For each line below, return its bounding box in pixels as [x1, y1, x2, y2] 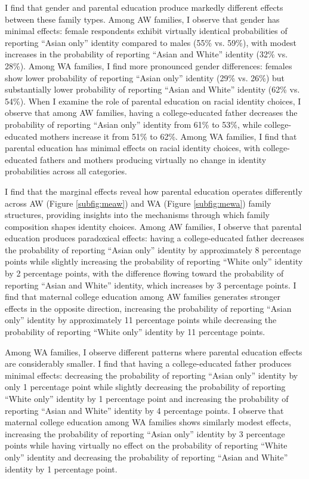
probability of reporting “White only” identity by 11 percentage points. [5, 326, 265, 338]
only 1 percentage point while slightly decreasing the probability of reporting [5, 380, 286, 393]
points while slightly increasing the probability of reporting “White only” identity [5, 255, 303, 268]
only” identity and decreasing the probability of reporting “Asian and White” [5, 450, 288, 463]
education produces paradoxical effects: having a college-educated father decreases [5, 232, 304, 244]
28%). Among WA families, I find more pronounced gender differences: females [5, 59, 292, 72]
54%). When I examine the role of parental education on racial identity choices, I [5, 94, 301, 107]
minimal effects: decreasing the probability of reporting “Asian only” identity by [5, 369, 298, 381]
